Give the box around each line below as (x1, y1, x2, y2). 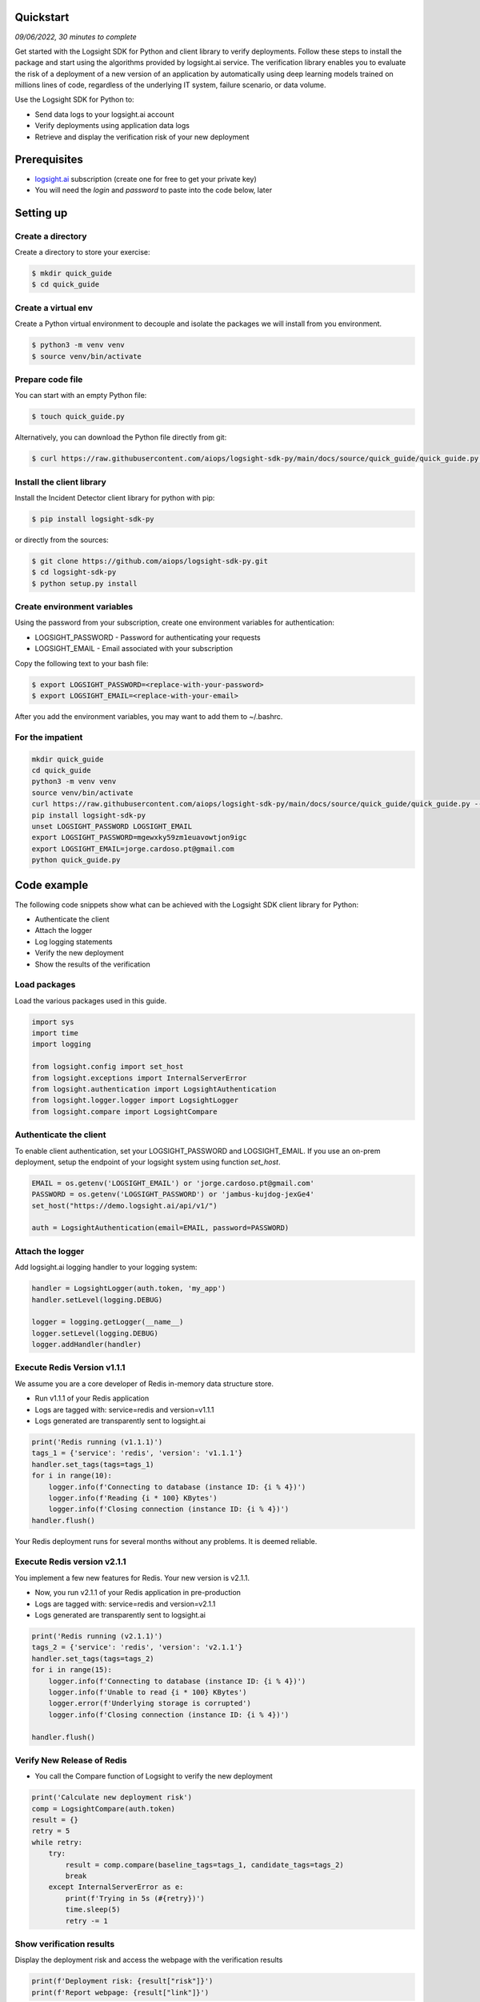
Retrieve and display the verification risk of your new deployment (34, 132, 250, 142)
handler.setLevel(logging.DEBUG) (31, 1295, 163, 1305)
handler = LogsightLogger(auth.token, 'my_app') (31, 1284, 226, 1293)
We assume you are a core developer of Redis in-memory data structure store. (14, 1378, 274, 1389)
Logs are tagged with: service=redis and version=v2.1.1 (34, 1598, 216, 1609)
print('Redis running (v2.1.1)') (31, 1632, 163, 1641)
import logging (31, 1039, 91, 1049)
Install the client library (14, 476, 107, 488)
